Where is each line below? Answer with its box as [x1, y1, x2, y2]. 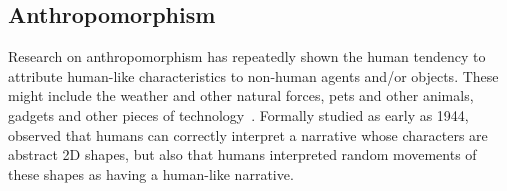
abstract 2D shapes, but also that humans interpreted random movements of [8, 144, 477, 165]
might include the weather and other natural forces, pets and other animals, [8, 85, 474, 106]
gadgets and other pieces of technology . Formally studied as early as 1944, [8, 104, 469, 125]
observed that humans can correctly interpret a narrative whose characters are [8, 124, 488, 145]
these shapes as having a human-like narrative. [8, 163, 294, 184]
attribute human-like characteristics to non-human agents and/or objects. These [8, 65, 499, 86]
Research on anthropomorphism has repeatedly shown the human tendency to [8, 46, 486, 67]
